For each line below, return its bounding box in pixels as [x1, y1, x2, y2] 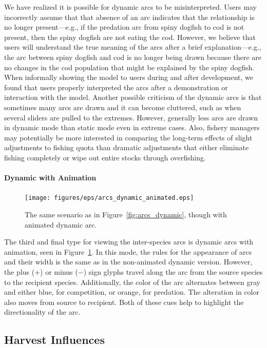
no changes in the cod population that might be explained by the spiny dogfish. [4, 62, 255, 72]
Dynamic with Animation [4, 172, 97, 183]
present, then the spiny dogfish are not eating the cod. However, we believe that [4, 31, 256, 42]
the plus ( [4, 266, 35, 277]
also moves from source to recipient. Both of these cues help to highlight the [4, 296, 244, 307]
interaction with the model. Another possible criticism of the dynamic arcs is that [4, 92, 262, 103]
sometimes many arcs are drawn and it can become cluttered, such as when [4, 101, 241, 112]
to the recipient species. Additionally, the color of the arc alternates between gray [4, 276, 260, 287]
